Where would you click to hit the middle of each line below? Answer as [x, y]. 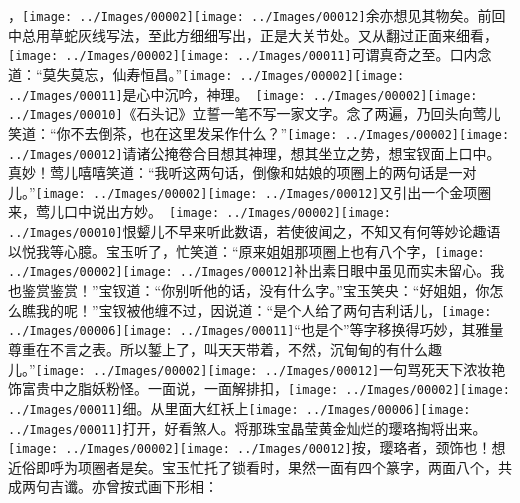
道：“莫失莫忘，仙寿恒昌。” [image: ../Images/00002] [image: [206, 73]
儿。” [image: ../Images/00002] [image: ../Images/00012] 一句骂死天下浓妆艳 [257, 368]
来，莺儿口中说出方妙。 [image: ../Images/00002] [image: [199, 211]
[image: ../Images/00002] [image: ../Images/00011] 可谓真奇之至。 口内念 [250, 54]
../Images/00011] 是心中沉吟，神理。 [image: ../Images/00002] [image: [243, 93]
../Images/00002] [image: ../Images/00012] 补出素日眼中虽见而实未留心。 [249, 270]
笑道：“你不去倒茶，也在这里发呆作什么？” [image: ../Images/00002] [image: [259, 132]
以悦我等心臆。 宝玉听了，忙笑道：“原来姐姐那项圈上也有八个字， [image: [246, 250]
